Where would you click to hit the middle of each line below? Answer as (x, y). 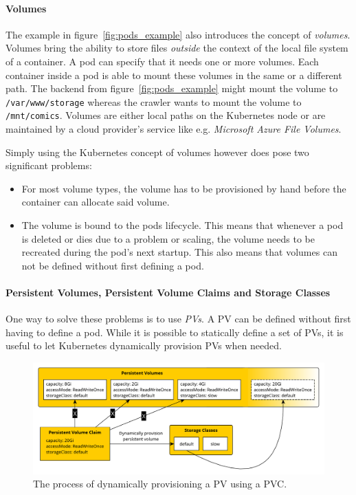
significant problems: (49, 165)
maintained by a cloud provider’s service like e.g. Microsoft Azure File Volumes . (174, 129)
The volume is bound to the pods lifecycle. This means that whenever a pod (182, 225)
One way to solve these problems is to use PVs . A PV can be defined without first (178, 319)
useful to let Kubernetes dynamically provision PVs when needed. (144, 345)
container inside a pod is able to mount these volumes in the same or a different (174, 75)
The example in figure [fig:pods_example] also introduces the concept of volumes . (178, 34)
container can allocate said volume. (96, 202)
